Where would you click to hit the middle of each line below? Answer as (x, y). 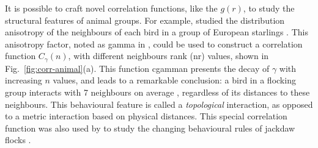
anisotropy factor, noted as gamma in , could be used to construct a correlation (154, 44)
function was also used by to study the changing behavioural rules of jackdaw (150, 128)
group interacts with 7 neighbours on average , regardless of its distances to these (157, 92)
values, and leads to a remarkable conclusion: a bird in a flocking (174, 80)
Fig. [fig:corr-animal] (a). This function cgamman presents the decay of (137, 68)
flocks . (18, 140)
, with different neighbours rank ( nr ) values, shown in (168, 56)
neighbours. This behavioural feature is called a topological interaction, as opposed (159, 104)
